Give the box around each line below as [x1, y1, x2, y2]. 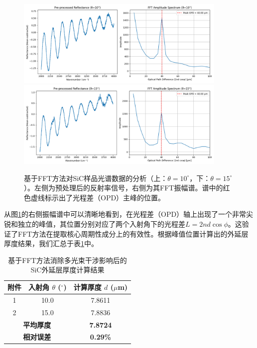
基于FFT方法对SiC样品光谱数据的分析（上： [24, 173, 168, 183]
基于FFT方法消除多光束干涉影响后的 [8, 255, 127, 265]
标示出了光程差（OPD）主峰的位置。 [44, 192, 165, 202]
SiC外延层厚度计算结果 [30, 264, 105, 275]
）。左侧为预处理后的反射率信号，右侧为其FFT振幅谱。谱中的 [24, 182, 223, 193]
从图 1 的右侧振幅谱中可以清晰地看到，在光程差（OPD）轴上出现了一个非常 [4, 209, 247, 219]
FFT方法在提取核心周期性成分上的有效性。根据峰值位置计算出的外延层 [17, 228, 249, 239]
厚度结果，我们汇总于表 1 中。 [4, 238, 98, 249]
